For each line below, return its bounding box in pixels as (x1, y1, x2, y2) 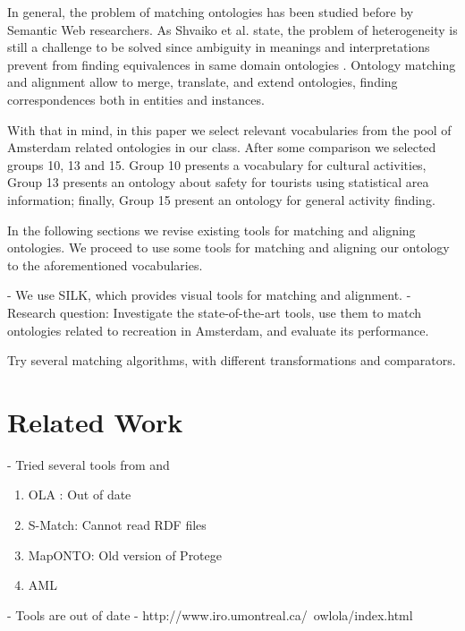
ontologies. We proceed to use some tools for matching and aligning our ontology (7, 238, 450, 257)
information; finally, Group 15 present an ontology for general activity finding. (7, 190, 435, 209)
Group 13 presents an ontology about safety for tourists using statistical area (7, 173, 429, 192)
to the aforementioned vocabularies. (7, 255, 203, 274)
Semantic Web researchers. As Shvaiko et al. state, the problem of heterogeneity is (7, 20, 458, 38)
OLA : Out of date (28, 485, 131, 504)
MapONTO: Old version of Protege (28, 545, 222, 564)
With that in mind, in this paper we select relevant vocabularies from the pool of (7, 120, 452, 139)
